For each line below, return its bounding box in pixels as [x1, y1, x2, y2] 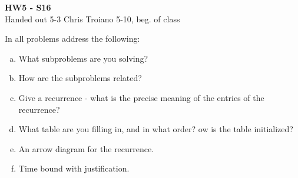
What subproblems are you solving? [18, 52, 148, 64]
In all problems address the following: [5, 32, 140, 45]
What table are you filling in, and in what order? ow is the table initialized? [18, 123, 293, 135]
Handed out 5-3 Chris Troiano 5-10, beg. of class [5, 12, 180, 25]
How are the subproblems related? [18, 72, 142, 84]
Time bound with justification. [18, 162, 130, 174]
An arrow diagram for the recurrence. [18, 142, 154, 155]
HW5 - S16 [5, 1, 51, 13]
